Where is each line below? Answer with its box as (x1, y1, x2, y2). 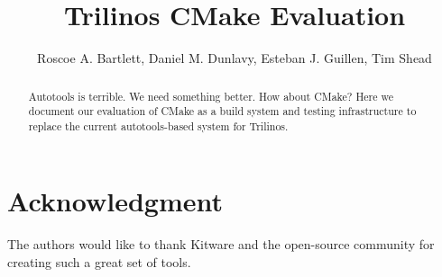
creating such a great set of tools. (7, 253, 191, 272)
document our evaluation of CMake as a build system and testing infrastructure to (28, 103, 417, 119)
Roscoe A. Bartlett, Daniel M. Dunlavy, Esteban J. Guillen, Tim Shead (37, 49, 432, 67)
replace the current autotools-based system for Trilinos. (28, 118, 289, 133)
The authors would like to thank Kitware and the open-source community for (7, 235, 435, 254)
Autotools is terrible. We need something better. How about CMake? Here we (28, 88, 394, 103)
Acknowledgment (7, 183, 223, 219)
